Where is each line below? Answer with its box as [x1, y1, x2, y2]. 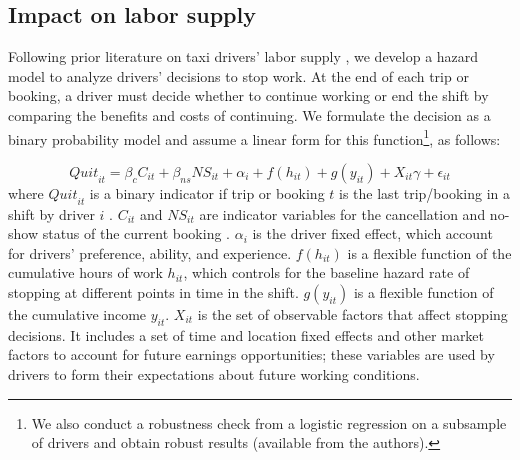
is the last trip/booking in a [339, 182, 510, 203]
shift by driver [8, 203, 95, 224]
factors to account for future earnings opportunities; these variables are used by [8, 344, 495, 365]
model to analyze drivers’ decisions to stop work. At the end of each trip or [8, 65, 469, 86]
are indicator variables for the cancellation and [199, 203, 486, 224]
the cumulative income [8, 304, 147, 324]
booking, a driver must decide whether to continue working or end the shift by [8, 85, 489, 106]
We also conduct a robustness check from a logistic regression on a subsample [31, 412, 507, 433]
